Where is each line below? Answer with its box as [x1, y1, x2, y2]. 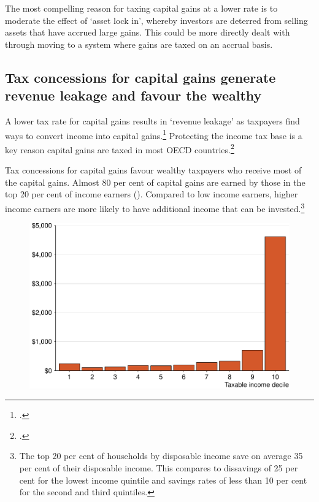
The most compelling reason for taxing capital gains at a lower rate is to [5, 2, 278, 14]
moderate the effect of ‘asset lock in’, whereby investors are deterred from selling [5, 13, 308, 26]
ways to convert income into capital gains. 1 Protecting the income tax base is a [5, 127, 302, 142]
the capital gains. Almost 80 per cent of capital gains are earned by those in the [5, 175, 306, 188]
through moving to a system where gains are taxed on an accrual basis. [5, 37, 273, 50]
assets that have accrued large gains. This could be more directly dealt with [5, 26, 290, 39]
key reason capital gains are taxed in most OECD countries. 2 [5, 141, 234, 156]
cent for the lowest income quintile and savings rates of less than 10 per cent [19, 473, 307, 486]
